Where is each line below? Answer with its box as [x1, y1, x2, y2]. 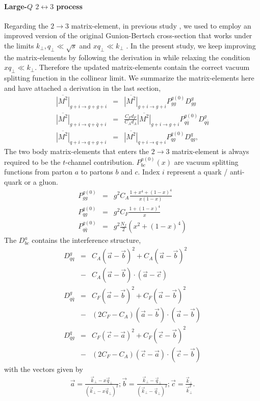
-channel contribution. [65, 156, 134, 167]
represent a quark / [167, 166, 228, 177]
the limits [4, 40, 34, 51]
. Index [138, 166, 160, 177]
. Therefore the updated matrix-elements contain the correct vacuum [35, 62, 250, 72]
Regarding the [4, 20, 48, 31]
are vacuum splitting [174, 156, 239, 167]
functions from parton [4, 166, 72, 177]
